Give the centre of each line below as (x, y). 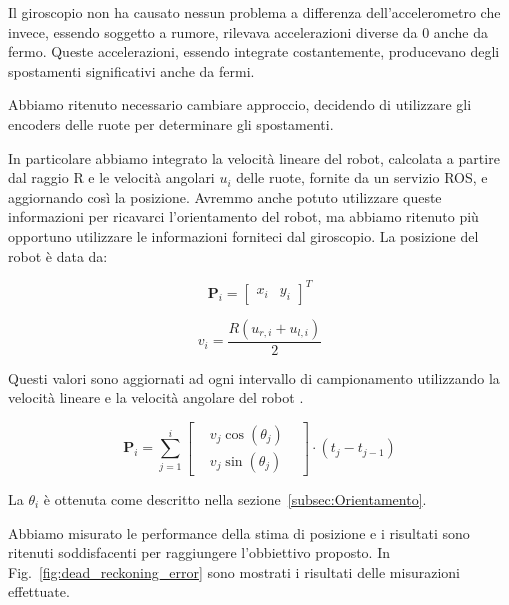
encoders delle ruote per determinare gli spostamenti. (171, 123)
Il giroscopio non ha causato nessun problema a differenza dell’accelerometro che (254, 12)
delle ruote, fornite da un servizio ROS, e (362, 177)
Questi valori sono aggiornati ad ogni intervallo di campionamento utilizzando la (254, 377)
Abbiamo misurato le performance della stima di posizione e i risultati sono (239, 532)
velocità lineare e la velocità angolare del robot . (156, 397)
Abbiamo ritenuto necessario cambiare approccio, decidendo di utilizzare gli (240, 104)
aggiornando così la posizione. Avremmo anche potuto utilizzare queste (225, 196)
